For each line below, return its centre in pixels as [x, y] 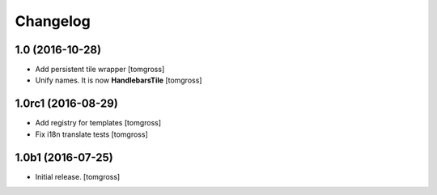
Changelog [53, 21]
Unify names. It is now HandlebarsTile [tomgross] [119, 80]
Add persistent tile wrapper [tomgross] [100, 70]
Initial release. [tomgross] [78, 176]
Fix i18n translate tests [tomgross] [92, 134]
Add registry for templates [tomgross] [98, 123]
